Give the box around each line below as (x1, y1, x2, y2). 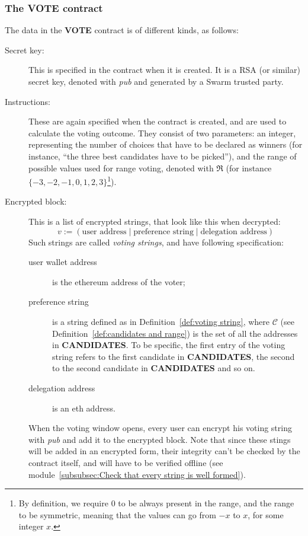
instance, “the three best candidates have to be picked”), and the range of (28, 149, 297, 162)
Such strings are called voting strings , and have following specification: (28, 235, 284, 248)
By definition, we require (18, 497, 108, 509)
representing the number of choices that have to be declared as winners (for (28, 138, 303, 151)
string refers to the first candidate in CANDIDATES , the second (52, 350, 295, 362)
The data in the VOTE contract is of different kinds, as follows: (5, 24, 239, 36)
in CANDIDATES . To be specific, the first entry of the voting (52, 339, 285, 351)
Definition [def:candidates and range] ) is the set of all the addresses (52, 327, 298, 339)
